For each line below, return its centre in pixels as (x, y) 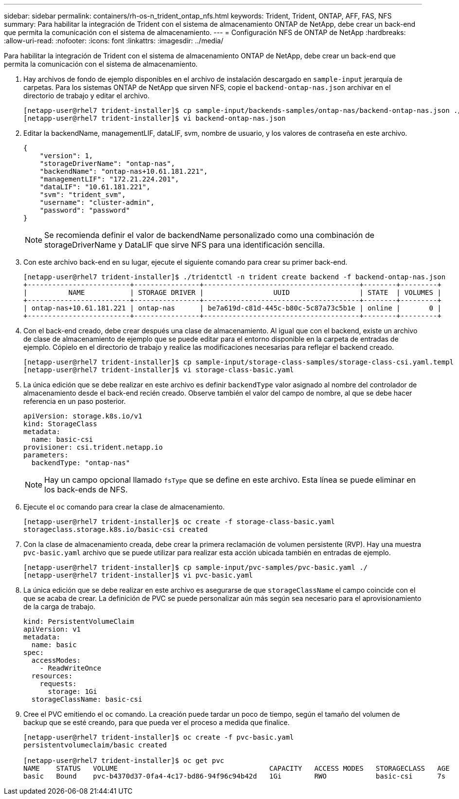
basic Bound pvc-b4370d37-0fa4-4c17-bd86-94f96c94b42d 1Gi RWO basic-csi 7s (235, 776)
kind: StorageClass (60, 424)
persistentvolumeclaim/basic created (95, 745)
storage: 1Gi (72, 691)
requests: (58, 684)
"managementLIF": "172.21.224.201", (109, 179)
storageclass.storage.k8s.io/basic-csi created (116, 529)
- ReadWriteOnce (71, 668)
